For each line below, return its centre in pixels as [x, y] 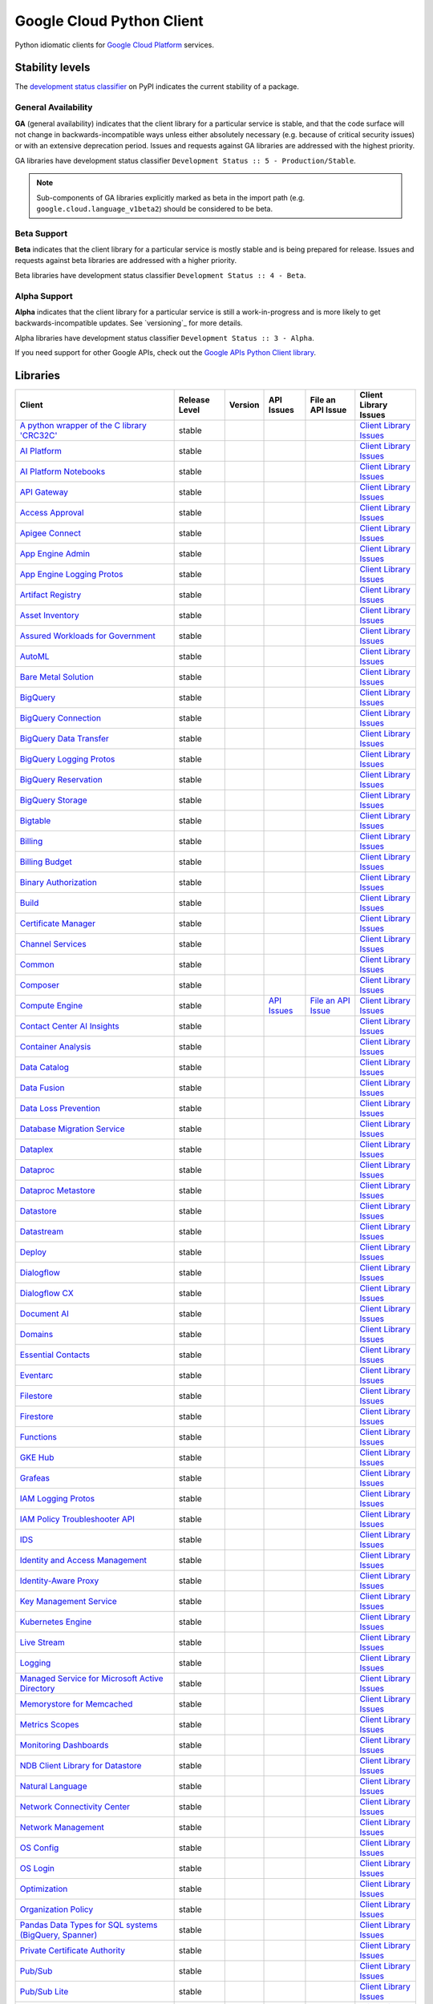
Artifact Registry [51, 595]
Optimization [44, 1889]
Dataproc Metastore [57, 1190]
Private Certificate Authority [73, 1950]
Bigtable [35, 821]
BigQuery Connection [61, 718]
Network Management [62, 1828]
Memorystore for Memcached [76, 1704]
